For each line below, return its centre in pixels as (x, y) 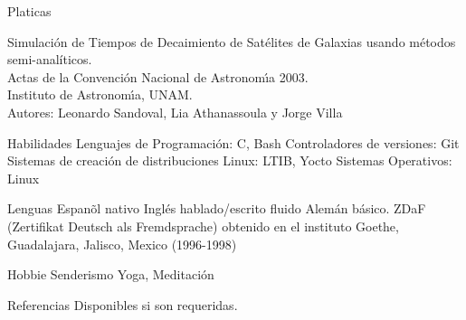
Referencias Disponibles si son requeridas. (123, 304)
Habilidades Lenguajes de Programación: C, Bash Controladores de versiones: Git (233, 142)
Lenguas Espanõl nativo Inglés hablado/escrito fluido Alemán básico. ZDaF (217, 208)
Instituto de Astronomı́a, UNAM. (100, 94)
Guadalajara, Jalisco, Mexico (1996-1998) (122, 244)
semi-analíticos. (50, 59)
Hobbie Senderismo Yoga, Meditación (111, 274)
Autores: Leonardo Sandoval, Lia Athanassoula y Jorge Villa (175, 112)
